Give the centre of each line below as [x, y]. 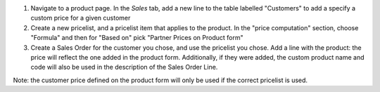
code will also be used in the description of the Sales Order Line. [124, 67]
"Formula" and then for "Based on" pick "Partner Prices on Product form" [137, 38]
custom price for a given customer [81, 18]
